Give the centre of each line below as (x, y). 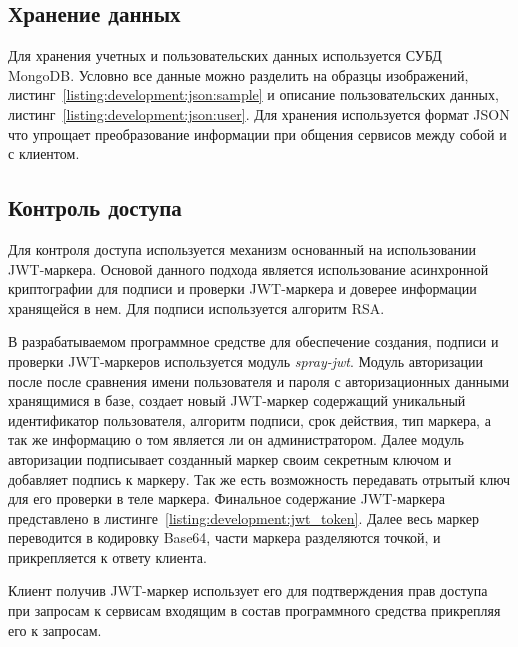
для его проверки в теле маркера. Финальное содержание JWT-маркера (226, 498)
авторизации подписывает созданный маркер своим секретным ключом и (230, 458)
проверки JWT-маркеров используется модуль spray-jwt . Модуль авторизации (245, 360)
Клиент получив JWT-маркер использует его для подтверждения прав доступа (248, 590)
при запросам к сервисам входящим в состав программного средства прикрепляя (254, 610)
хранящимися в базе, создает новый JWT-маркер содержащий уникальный (237, 400)
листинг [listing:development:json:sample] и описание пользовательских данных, (253, 94)
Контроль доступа (95, 207)
